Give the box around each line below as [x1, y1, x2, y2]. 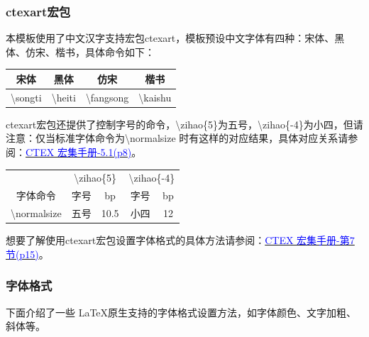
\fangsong [85, 89, 129, 104]
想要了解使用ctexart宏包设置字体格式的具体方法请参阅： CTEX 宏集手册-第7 [6, 233, 355, 248]
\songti [11, 89, 42, 104]
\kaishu [138, 89, 172, 104]
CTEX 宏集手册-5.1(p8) [26, 145, 132, 160]
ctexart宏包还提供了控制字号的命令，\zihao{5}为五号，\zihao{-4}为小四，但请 [6, 116, 363, 131]
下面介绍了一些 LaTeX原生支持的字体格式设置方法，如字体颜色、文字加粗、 [6, 304, 357, 319]
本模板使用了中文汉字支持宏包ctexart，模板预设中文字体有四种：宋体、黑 [6, 31, 345, 45]
